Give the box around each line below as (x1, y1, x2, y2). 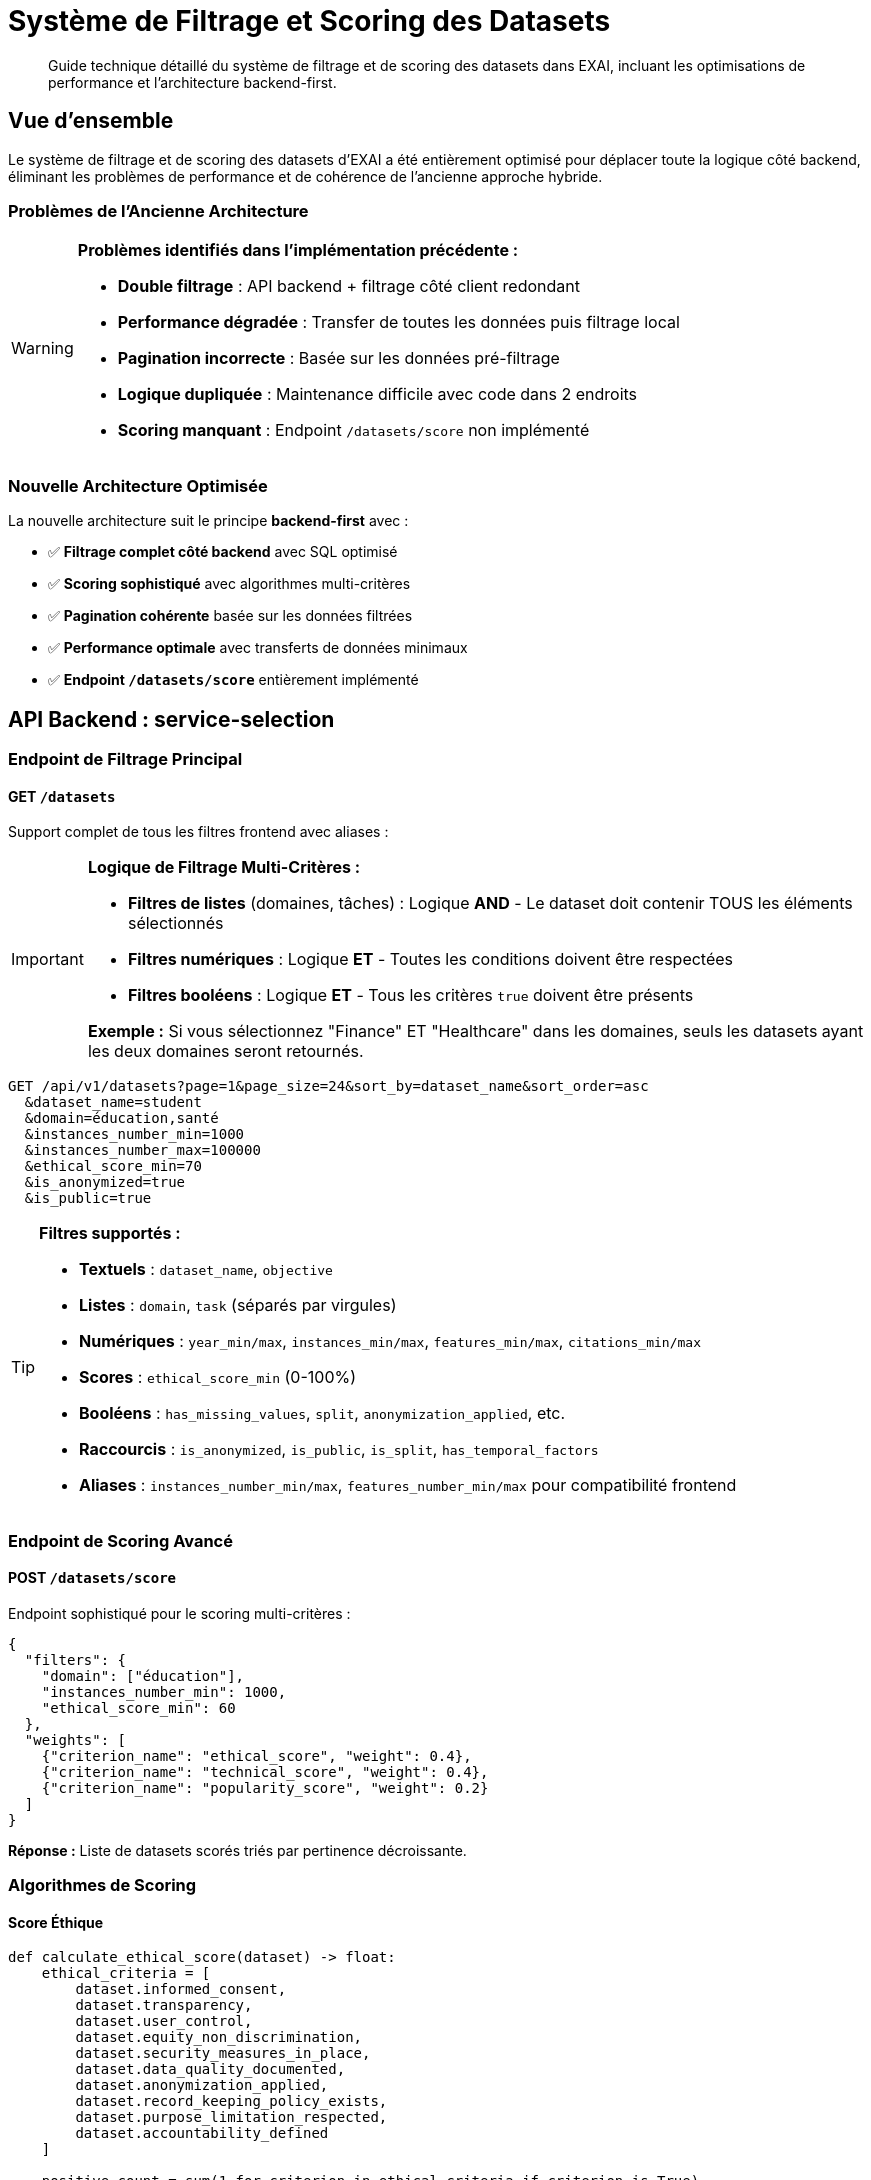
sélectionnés (127, 913, 224, 934)
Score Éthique (8, 1913, 104, 1931)
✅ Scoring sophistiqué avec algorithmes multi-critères (48, 575, 411, 593)
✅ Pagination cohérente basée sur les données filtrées (48, 607, 413, 625)
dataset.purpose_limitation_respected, (75, 2109, 388, 2126)
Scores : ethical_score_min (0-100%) (79, 1367, 357, 1388)
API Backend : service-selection (8, 706, 335, 732)
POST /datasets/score (8, 1569, 177, 1587)
